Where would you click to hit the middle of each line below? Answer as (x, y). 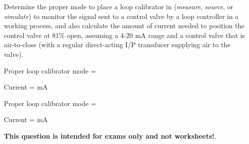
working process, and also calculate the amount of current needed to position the (124, 26)
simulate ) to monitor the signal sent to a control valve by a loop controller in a (121, 16)
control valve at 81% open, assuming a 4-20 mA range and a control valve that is (124, 35)
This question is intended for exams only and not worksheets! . (110, 135)
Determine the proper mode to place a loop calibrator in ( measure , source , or (119, 6)
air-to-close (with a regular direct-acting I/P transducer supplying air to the (117, 45)
